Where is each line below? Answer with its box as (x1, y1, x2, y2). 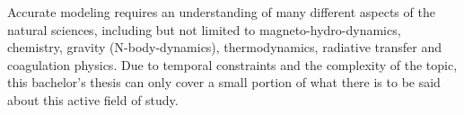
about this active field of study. (7, 90, 179, 109)
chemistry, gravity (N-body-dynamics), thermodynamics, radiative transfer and (7, 38, 442, 57)
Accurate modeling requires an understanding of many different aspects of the (7, 3, 435, 21)
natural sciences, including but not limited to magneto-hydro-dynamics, (7, 20, 401, 39)
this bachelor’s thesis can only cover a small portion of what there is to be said (7, 73, 441, 92)
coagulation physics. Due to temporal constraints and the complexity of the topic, (7, 55, 458, 74)
